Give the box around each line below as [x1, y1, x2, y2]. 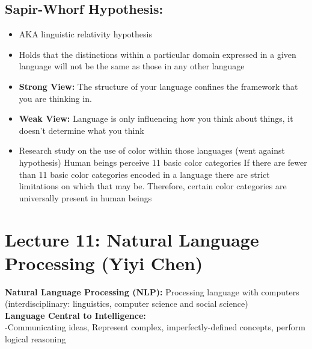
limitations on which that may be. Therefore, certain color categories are [19, 180, 287, 192]
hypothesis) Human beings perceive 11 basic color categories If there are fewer [19, 156, 307, 168]
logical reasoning [5, 333, 66, 345]
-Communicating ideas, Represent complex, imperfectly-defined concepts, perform [5, 321, 305, 333]
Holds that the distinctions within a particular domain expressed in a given [19, 48, 296, 60]
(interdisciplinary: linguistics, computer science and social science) [5, 297, 248, 310]
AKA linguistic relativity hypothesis [19, 28, 152, 40]
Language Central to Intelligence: [5, 309, 146, 321]
